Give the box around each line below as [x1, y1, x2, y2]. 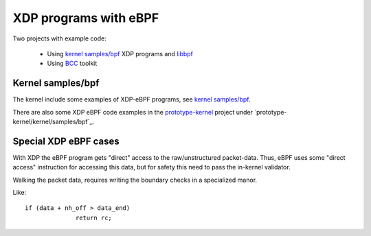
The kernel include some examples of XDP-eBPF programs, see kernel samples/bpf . [12, 95, 251, 104]
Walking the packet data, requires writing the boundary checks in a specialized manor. [12, 176, 258, 184]
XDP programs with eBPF [12, 10, 159, 25]
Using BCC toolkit [47, 59, 98, 68]
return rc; [76, 213, 113, 222]
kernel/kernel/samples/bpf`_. [12, 117, 95, 126]
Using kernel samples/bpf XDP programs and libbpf [47, 49, 194, 58]
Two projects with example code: [12, 34, 106, 43]
